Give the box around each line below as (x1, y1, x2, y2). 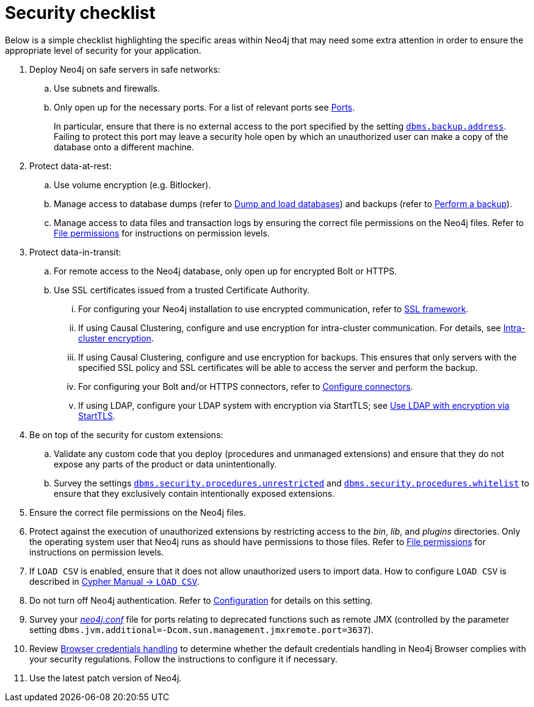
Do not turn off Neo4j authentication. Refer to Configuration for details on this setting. (29, 595, 373, 606)
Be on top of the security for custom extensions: (29, 429, 223, 440)
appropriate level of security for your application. (5, 45, 201, 56)
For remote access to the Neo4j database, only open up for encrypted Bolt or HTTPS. (54, 265, 397, 276)
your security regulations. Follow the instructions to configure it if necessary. (29, 653, 338, 664)
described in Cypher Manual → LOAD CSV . (29, 576, 200, 587)
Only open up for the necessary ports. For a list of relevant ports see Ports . (54, 101, 355, 112)
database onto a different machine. (54, 141, 195, 152)
